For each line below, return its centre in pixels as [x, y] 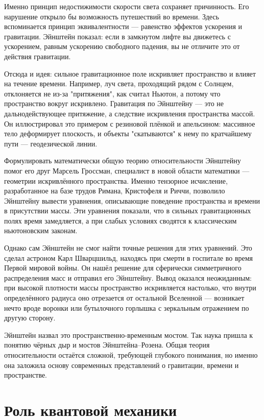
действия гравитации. [38, 56]
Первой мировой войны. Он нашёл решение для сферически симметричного [123, 268]
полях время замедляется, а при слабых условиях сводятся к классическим [121, 220]
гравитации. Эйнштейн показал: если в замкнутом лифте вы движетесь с [117, 36]
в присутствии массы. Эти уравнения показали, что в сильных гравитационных [128, 211]
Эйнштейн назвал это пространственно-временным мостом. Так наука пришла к [129, 335]
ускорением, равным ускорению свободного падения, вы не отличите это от [122, 46]
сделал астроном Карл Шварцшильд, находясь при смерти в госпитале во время [129, 257]
